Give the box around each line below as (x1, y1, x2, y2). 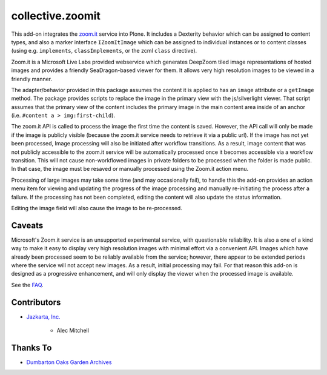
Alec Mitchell (56, 327, 89, 334)
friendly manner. (11, 75, 53, 82)
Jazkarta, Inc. (26, 313, 61, 320)
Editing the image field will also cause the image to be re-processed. (11, 204, 183, 211)
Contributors (11, 297, 61, 307)
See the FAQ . (11, 281, 44, 288)
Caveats (11, 220, 44, 230)
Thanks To (11, 342, 52, 353)
